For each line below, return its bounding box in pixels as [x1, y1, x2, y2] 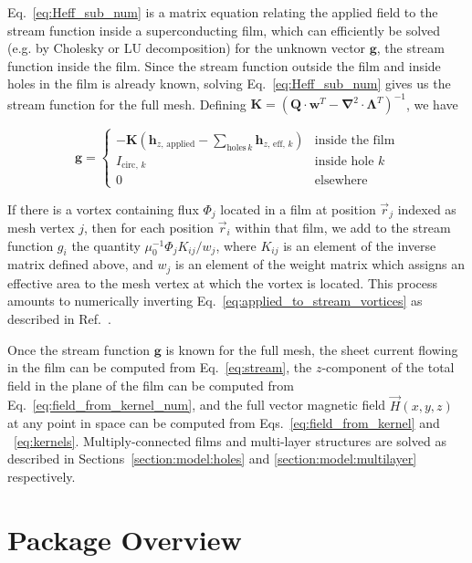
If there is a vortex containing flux [7, 199, 199, 218]
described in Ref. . [7, 309, 111, 328]
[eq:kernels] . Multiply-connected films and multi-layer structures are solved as [14, 431, 446, 450]
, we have [405, 94, 458, 113]
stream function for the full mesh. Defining [7, 94, 246, 113]
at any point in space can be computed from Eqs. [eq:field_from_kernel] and [7, 413, 440, 433]
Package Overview [7, 520, 242, 558]
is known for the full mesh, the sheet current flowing [165, 339, 458, 359]
